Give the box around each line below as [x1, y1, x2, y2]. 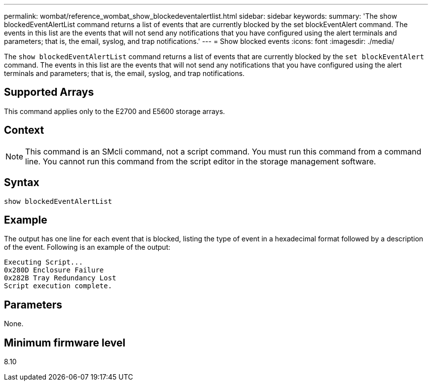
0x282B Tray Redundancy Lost [4, 274, 116, 282]
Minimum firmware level [4, 336, 126, 349]
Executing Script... [4, 258, 83, 267]
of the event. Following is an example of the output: [4, 243, 171, 252]
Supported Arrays [4, 86, 94, 99]
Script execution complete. [4, 282, 112, 290]
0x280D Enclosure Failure [4, 266, 104, 274]
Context [4, 124, 44, 137]
